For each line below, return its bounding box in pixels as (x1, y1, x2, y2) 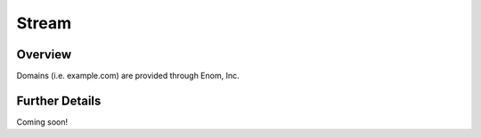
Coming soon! (16, 116, 69, 127)
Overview (16, 47, 72, 62)
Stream (16, 13, 72, 33)
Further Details (16, 93, 102, 108)
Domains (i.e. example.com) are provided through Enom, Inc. (16, 71, 240, 81)
